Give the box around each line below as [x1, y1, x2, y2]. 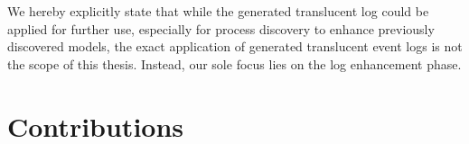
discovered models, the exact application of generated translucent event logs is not [7, 37, 463, 56]
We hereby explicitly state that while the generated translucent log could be [7, 2, 429, 20]
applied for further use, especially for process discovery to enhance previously [7, 19, 435, 38]
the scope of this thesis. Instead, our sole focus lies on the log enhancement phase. [7, 54, 462, 73]
